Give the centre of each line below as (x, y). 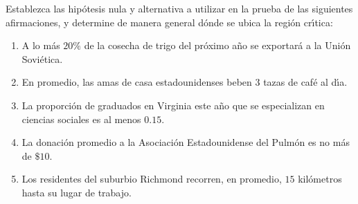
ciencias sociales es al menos (81, 119)
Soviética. (42, 58)
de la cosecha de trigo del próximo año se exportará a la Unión (217, 45)
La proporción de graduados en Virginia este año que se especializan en (173, 105)
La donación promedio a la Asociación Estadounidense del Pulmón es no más (186, 142)
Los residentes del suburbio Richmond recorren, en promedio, (152, 179)
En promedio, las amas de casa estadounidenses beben (137, 82)
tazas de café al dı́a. (305, 82)
